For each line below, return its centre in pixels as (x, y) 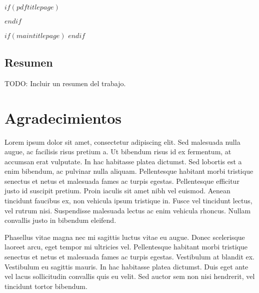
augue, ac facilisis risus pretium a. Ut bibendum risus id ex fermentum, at (118, 152)
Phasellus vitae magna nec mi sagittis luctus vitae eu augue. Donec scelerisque (125, 237)
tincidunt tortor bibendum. (46, 286)
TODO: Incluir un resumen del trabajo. (65, 83)
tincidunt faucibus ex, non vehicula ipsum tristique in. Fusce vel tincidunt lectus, (128, 201)
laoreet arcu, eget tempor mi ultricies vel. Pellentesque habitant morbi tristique (126, 247)
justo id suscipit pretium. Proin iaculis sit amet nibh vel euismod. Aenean (117, 191)
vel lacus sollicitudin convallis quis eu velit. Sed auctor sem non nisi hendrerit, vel (130, 276)
